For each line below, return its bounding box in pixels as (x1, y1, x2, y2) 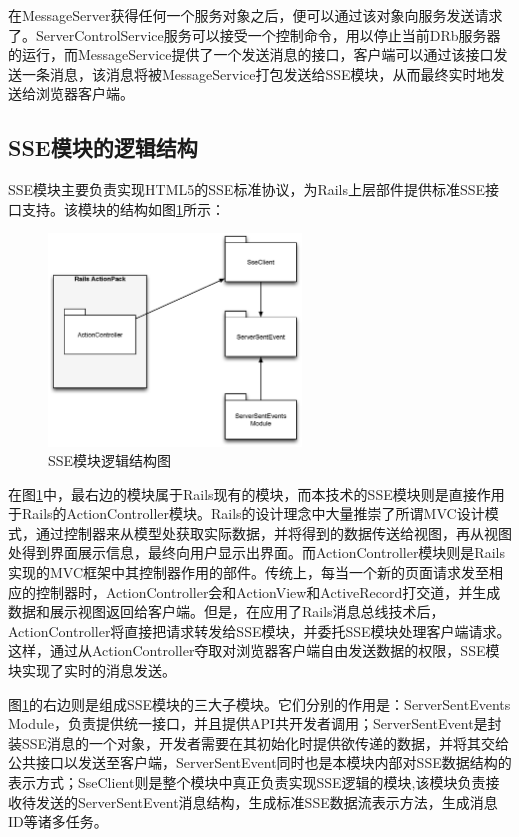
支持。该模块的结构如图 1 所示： (21, 198, 225, 219)
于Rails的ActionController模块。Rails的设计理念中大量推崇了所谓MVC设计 (8, 503, 485, 524)
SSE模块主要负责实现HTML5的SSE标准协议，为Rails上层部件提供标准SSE (8, 179, 486, 200)
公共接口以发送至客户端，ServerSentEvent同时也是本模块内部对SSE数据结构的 (8, 752, 512, 773)
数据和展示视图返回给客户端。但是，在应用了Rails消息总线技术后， (8, 601, 445, 622)
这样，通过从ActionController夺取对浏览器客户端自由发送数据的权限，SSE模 (8, 640, 500, 661)
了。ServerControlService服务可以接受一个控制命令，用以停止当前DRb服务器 (8, 24, 501, 45)
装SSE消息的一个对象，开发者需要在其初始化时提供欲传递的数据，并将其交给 (8, 732, 510, 753)
